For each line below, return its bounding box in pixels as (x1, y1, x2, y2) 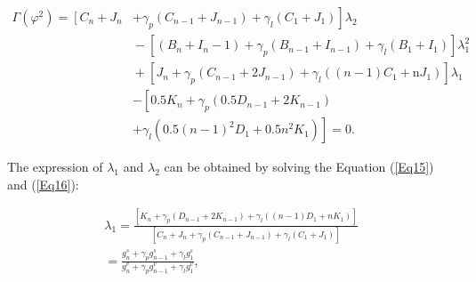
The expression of (7, 157, 103, 176)
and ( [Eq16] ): (7, 174, 79, 193)
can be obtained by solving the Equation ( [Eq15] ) (164, 157, 434, 176)
